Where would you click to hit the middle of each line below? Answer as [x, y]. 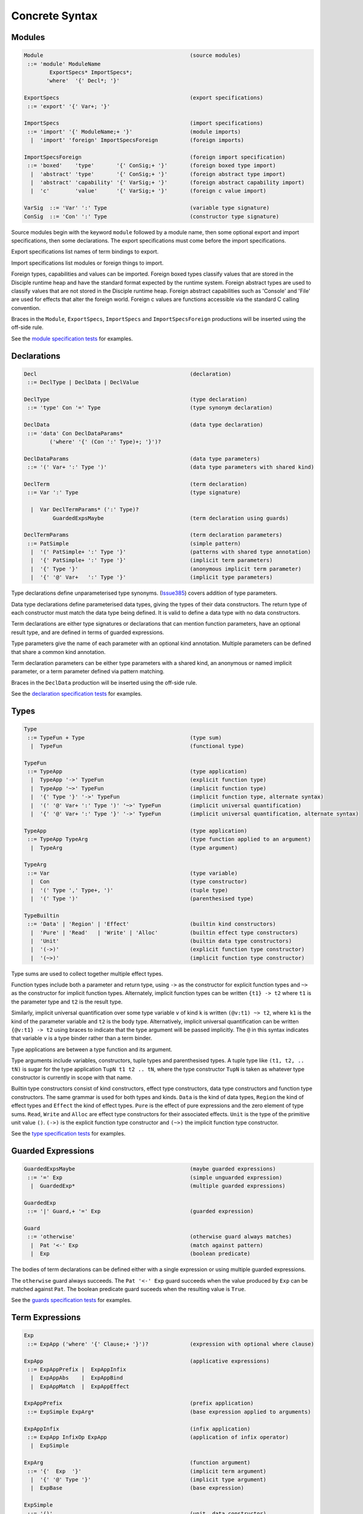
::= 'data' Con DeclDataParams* [75, 433]
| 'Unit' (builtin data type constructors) [161, 941]
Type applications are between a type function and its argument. [92, 1049]
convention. [26, 308]
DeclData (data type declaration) [143, 425]
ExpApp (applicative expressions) [147, 1361]
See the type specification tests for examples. [68, 1134]
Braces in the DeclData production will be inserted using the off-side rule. [104, 683]
